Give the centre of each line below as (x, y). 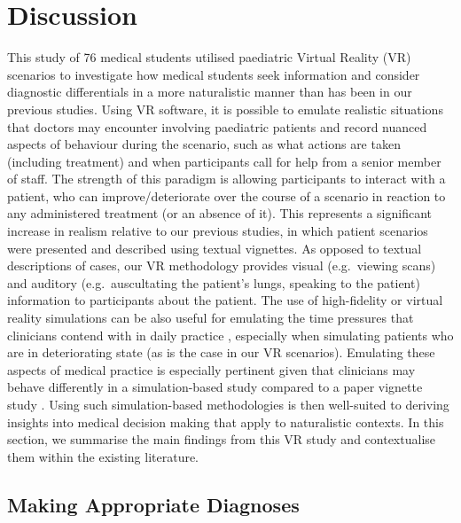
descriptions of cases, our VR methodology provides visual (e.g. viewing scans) (222, 265)
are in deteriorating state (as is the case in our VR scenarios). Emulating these (221, 352)
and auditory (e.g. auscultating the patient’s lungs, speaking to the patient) (214, 282)
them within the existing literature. (103, 456)
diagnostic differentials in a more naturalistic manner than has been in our (210, 92)
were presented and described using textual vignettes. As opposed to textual (215, 248)
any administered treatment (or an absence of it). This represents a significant (219, 213)
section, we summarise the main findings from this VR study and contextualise (222, 439)
